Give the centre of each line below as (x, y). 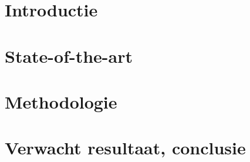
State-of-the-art (69, 55)
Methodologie (61, 101)
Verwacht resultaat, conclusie (125, 148)
